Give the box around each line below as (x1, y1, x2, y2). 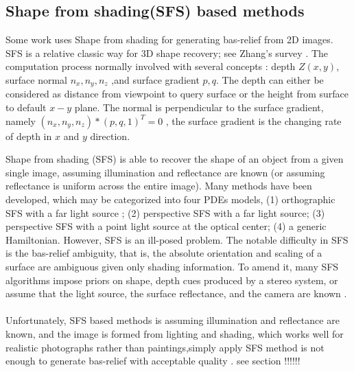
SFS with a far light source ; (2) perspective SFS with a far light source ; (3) (5, 205, 325, 220)
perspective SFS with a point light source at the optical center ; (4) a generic (5, 219, 327, 233)
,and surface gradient (111, 72, 200, 86)
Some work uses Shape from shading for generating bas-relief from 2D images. (5, 32, 333, 47)
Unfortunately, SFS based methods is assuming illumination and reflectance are (5, 313, 340, 327)
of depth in (5, 128, 52, 143)
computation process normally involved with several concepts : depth (5, 59, 296, 73)
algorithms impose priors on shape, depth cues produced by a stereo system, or (5, 272, 338, 287)
